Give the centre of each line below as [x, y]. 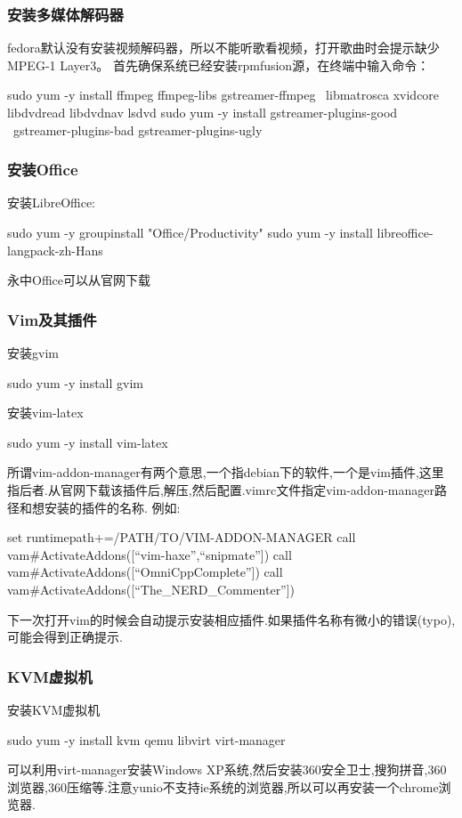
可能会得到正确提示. [65, 637]
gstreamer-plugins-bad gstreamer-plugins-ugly [138, 130]
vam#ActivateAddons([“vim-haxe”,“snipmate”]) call [150, 554]
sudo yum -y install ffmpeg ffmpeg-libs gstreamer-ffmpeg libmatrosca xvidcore [223, 95]
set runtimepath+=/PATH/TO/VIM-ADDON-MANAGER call [182, 537]
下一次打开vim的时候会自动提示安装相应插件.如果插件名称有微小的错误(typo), [231, 619]
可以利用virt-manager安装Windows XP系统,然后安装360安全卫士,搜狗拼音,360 [227, 769]
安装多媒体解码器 [65, 14]
